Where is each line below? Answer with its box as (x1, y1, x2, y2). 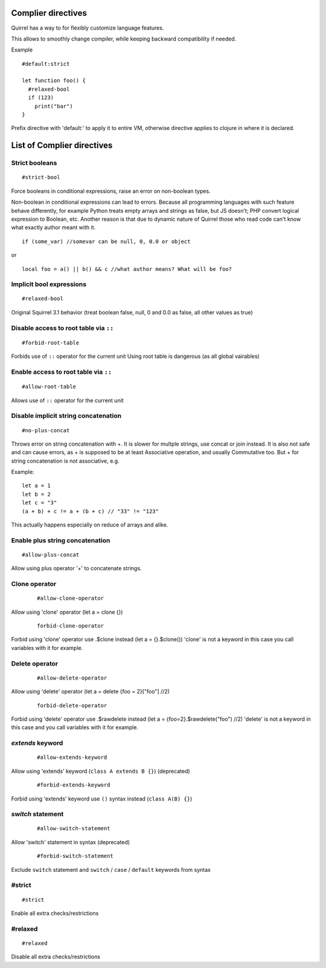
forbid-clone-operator (37, 623, 104, 629)
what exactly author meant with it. (11, 224, 96, 231)
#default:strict (22, 60, 70, 67)
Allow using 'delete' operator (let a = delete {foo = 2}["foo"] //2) (11, 688, 170, 695)
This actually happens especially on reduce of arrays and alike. (11, 521, 168, 528)
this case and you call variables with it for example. (11, 724, 139, 731)
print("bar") (34, 103, 73, 109)
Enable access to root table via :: (11, 368, 112, 376)
